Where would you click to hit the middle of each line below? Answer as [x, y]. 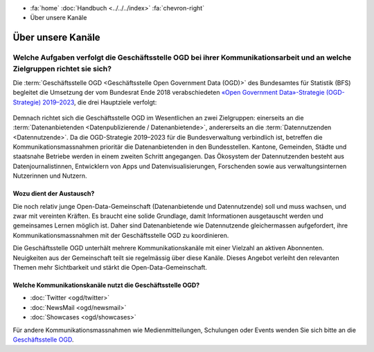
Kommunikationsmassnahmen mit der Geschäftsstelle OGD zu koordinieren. [121, 235]
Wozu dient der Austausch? [54, 194]
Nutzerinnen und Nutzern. [50, 176]
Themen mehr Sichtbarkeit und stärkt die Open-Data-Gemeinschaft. [110, 267]
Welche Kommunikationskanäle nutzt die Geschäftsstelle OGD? [106, 285]
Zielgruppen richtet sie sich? [62, 69]
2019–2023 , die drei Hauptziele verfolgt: [100, 102]
